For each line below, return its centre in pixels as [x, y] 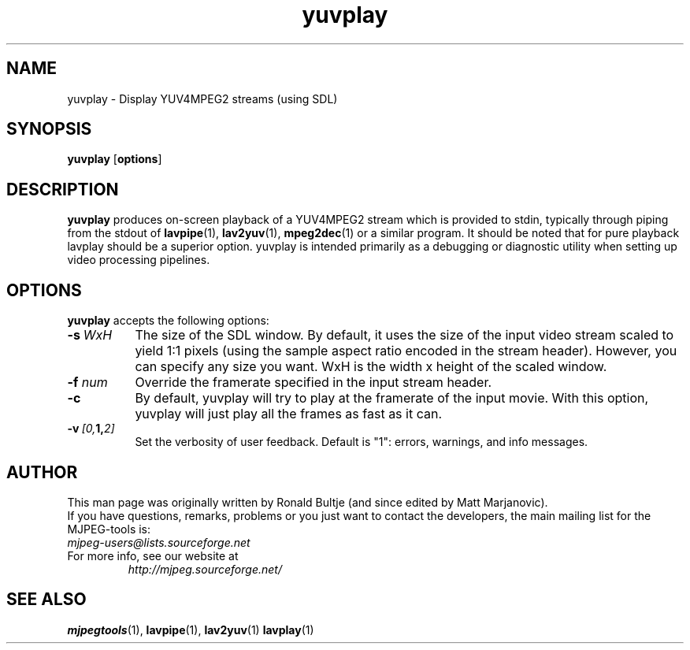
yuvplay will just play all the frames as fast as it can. [289, 414]
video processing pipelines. [139, 260]
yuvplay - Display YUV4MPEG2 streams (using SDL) [202, 98]
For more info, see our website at [153, 555]
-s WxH [90, 335]
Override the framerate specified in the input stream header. [313, 383]
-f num [87, 383]
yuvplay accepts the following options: [168, 321]
